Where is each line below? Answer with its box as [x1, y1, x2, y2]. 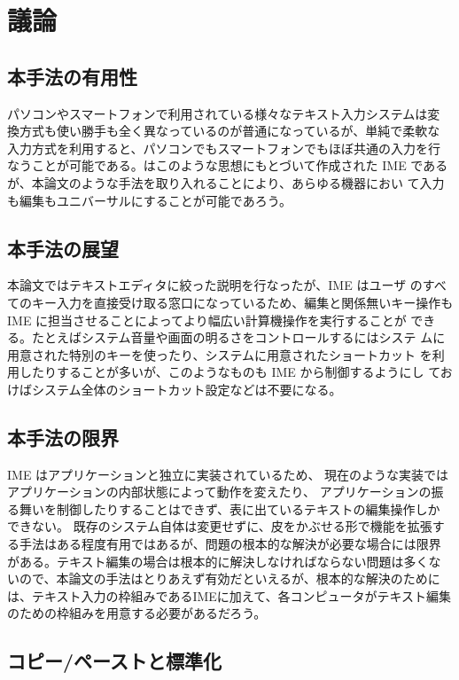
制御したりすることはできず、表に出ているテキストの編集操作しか [56, 499, 440, 518]
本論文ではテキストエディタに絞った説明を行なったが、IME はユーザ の [7, 276, 423, 294]
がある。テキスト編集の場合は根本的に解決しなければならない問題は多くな [7, 551, 441, 570]
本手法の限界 [7, 423, 119, 450]
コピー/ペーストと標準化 [7, 647, 222, 675]
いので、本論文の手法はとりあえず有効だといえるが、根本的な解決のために [7, 569, 440, 588]
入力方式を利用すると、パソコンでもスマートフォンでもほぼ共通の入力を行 [7, 138, 441, 157]
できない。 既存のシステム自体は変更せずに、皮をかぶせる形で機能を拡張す [7, 517, 445, 535]
